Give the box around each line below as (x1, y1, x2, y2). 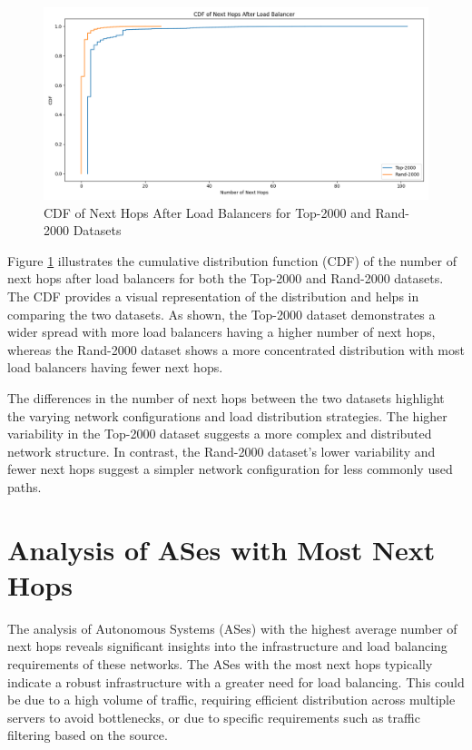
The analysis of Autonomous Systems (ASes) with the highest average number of (7, 618, 457, 637)
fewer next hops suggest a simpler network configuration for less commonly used (7, 459, 453, 479)
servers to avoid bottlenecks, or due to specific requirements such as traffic (7, 707, 420, 726)
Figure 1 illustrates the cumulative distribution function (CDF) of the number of (7, 251, 457, 270)
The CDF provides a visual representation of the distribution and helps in (7, 286, 419, 305)
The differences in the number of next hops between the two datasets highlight (7, 388, 445, 407)
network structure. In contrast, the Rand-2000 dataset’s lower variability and (7, 441, 436, 460)
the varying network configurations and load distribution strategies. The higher (7, 406, 447, 425)
